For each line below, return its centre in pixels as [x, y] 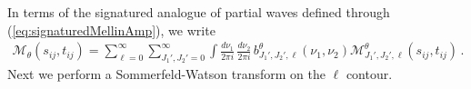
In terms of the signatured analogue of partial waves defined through [199, 12]
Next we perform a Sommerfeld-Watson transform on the [166, 74]
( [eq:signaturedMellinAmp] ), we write [111, 30]
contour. [369, 74]
